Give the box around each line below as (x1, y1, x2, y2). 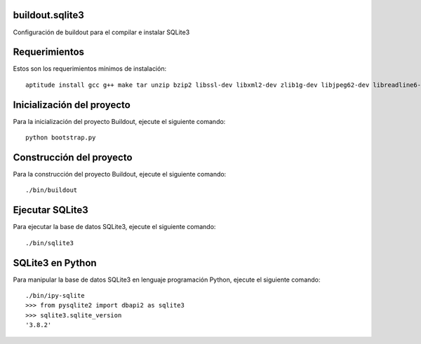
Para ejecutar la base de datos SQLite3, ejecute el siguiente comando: (13, 223, 216, 231)
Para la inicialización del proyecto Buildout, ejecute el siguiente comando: (13, 117, 226, 125)
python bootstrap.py (25, 134, 96, 142)
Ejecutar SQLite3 (13, 204, 89, 216)
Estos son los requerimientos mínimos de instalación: (13, 64, 167, 73)
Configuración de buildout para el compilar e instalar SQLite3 (13, 28, 190, 36)
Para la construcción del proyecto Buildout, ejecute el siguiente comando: (13, 170, 227, 179)
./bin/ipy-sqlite (25, 291, 85, 299)
